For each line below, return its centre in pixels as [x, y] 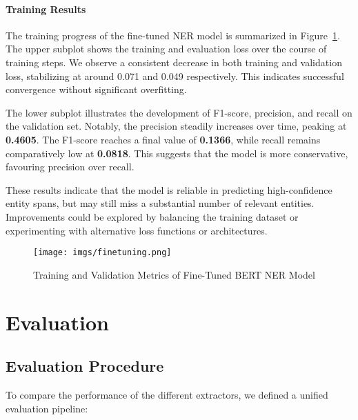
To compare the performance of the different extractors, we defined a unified [167, 394]
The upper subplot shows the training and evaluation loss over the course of [166, 49]
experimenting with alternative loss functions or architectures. [137, 230]
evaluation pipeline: [47, 408]
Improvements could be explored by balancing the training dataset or [152, 216]
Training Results [46, 9]
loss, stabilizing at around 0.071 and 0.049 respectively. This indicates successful [175, 76]
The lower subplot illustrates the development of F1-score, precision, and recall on [179, 112]
